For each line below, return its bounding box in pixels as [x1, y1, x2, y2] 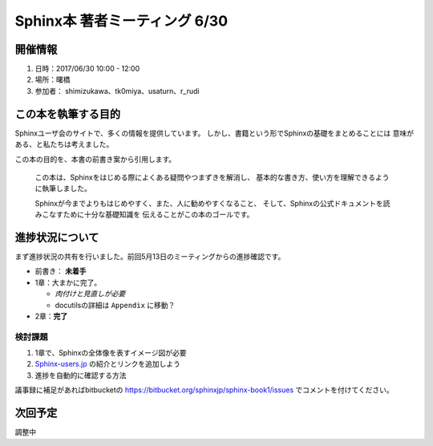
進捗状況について [14, 230, 99, 244]
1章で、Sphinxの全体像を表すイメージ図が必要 [34, 348, 187, 358]
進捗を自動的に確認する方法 [34, 370, 127, 380]
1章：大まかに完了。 [34, 278, 102, 287]
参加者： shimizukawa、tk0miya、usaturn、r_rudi [34, 86, 200, 95]
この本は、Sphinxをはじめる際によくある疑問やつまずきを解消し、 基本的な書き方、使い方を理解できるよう [34, 172, 390, 182]
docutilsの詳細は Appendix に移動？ [55, 300, 176, 310]
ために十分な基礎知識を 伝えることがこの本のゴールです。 [63, 209, 254, 220]
